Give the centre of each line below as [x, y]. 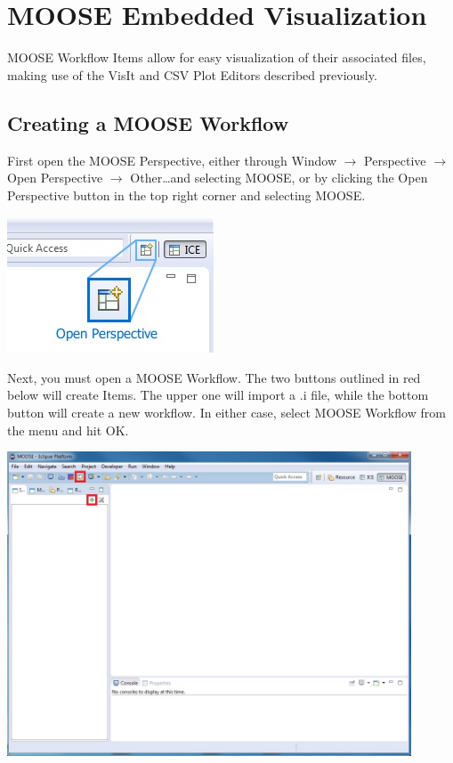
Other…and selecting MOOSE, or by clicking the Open [279, 178]
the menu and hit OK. [68, 430]
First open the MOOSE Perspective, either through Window [172, 160]
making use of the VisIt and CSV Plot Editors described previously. [192, 74]
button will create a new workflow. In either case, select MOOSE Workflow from [226, 413]
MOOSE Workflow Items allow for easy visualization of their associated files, [217, 57]
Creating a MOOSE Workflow [148, 122]
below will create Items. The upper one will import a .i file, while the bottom [218, 395]
